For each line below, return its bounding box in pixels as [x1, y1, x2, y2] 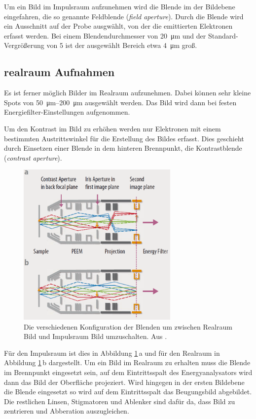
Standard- [208, 30, 238, 41]
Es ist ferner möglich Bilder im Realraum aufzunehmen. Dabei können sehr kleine [4, 87, 251, 98]
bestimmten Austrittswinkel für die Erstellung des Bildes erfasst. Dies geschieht [4, 133, 244, 143]
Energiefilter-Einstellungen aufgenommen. [4, 107, 130, 117]
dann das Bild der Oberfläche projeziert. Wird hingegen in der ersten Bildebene [4, 377, 245, 387]
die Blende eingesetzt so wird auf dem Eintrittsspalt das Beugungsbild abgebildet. [4, 386, 252, 397]
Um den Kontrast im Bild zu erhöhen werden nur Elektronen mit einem [4, 123, 221, 133]
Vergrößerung [4, 40, 44, 50]
